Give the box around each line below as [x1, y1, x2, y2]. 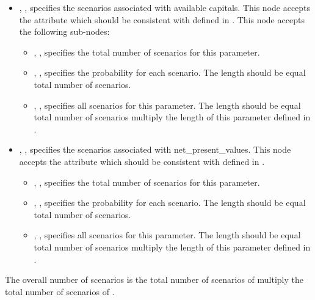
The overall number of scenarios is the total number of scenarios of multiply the [5, 273, 304, 286]
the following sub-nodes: [19, 25, 110, 38]
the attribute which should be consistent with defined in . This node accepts [19, 13, 305, 26]
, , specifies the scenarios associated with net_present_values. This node [19, 143, 291, 156]
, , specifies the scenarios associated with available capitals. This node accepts [19, 1, 311, 13]
